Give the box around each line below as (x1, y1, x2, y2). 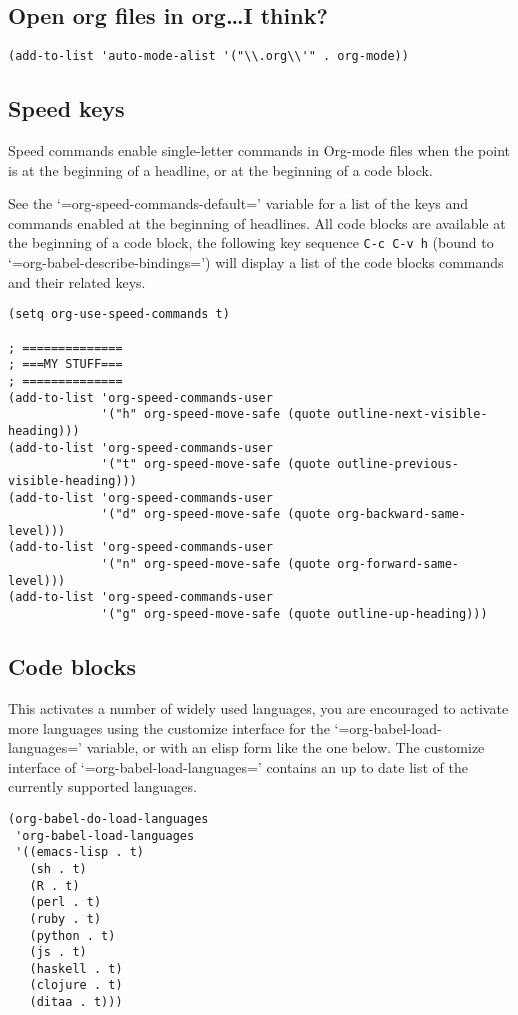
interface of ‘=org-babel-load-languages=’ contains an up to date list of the (8, 756, 468, 777)
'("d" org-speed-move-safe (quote (101, 507, 331, 522)
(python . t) (29, 928, 116, 943)
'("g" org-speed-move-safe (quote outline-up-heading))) (101, 607, 488, 622)
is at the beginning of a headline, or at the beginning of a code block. (8, 159, 433, 180)
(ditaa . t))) (29, 995, 123, 1010)
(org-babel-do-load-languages (8, 811, 209, 826)
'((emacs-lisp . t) (15, 845, 145, 860)
